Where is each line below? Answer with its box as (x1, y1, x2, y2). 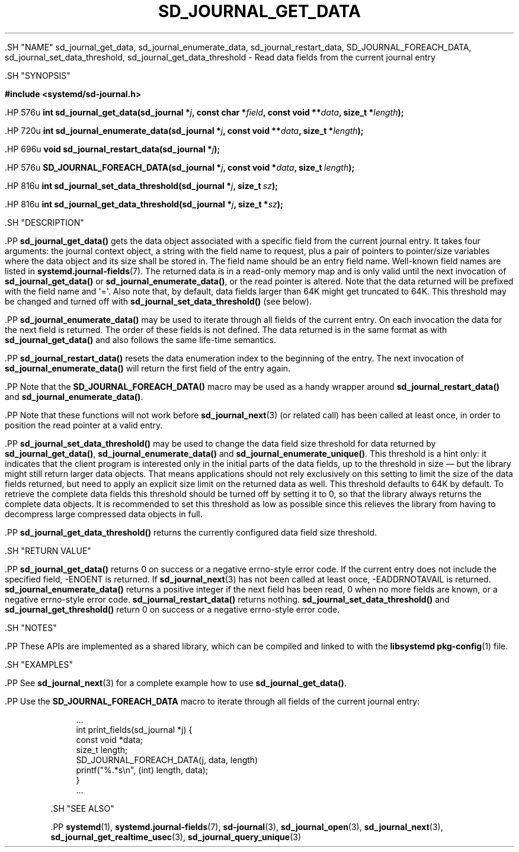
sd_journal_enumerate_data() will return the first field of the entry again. (5, 363, 291, 373)
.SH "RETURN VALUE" (5, 545, 91, 556)
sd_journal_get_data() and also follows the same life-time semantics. (5, 334, 277, 345)
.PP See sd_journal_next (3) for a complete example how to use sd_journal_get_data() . (5, 677, 347, 688)
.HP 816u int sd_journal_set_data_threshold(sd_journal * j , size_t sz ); (5, 180, 278, 191)
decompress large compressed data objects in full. (5, 508, 203, 519)
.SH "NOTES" (5, 622, 57, 633)
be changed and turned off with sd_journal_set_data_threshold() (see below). (5, 296, 312, 306)
